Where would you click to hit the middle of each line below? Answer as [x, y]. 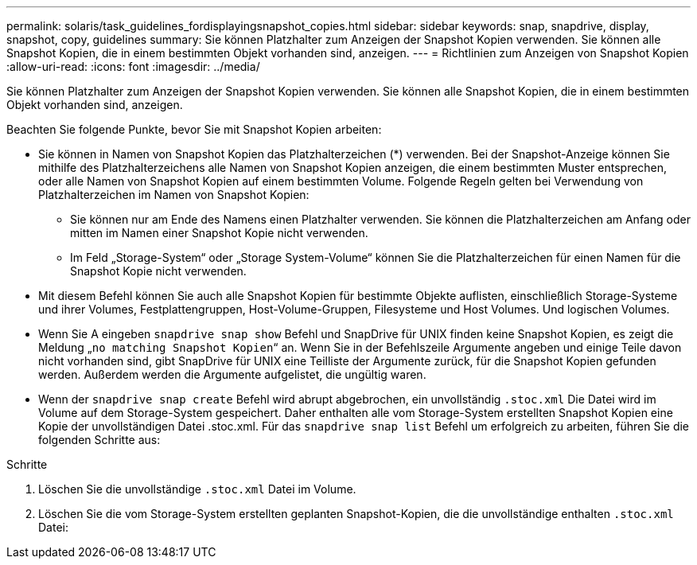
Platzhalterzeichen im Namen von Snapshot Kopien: [174, 195]
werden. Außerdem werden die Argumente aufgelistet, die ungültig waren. [232, 374]
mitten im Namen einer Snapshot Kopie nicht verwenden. [219, 233]
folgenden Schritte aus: [99, 440]
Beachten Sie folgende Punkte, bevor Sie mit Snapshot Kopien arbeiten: [194, 129]
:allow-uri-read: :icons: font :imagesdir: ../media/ [133, 66]
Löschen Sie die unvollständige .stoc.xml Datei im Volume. [197, 489]
